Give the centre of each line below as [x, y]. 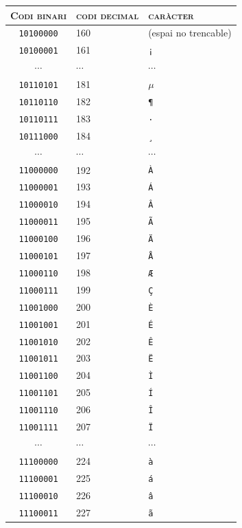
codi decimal [108, 15]
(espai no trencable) [190, 33]
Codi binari [39, 15]
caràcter [171, 15]
